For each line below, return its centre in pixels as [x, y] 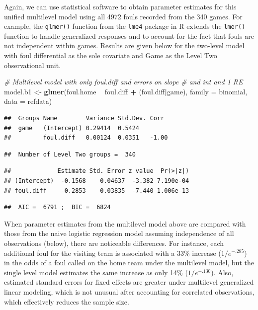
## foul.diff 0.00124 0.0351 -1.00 [86, 138]
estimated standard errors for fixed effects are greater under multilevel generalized [129, 282]
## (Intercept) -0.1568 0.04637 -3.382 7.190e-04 [97, 181]
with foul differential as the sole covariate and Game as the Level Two [111, 55]
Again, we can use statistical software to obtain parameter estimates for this [120, 6]
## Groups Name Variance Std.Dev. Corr [84, 118]
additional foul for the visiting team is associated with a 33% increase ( [113, 253]
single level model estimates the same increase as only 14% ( [96, 272]
